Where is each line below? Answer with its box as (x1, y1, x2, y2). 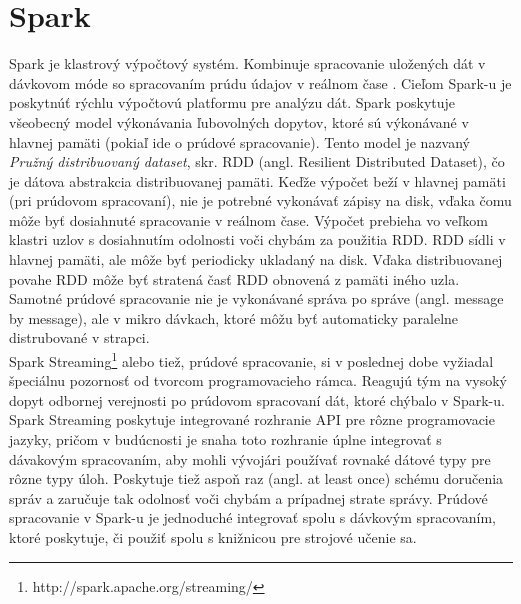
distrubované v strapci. (9, 327, 150, 348)
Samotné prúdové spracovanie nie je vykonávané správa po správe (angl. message (9, 288, 504, 309)
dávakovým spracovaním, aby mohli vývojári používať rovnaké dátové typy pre (9, 448, 491, 469)
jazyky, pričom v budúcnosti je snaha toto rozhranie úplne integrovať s (9, 429, 442, 450)
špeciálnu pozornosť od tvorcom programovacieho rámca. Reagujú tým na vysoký (9, 370, 508, 391)
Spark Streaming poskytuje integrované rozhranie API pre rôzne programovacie (9, 409, 495, 430)
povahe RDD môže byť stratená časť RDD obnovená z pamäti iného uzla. (9, 268, 460, 289)
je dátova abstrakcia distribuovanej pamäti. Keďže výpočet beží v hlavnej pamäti (9, 170, 506, 191)
